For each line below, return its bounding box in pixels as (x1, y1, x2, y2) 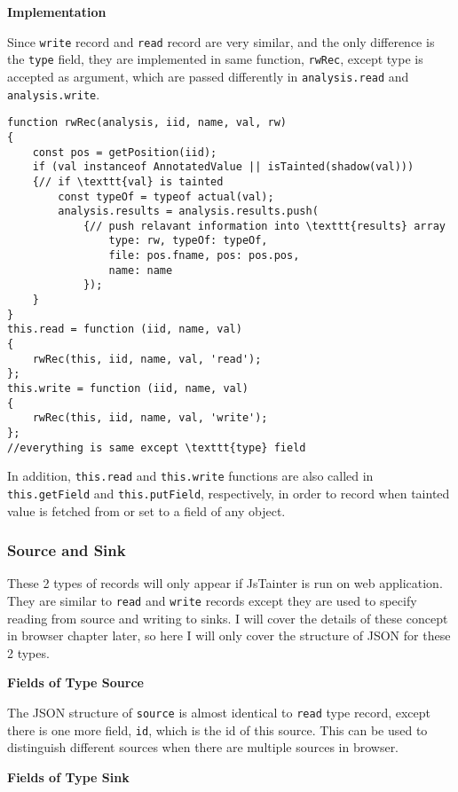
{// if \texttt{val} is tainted (32, 175, 224, 188)
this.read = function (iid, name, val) (7, 323, 242, 336)
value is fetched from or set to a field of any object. (7, 501, 286, 520)
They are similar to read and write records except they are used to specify (7, 592, 417, 610)
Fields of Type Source (7, 673, 144, 692)
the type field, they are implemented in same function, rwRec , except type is (7, 50, 423, 68)
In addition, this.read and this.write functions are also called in (7, 467, 374, 485)
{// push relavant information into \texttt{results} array (83, 219, 446, 232)
